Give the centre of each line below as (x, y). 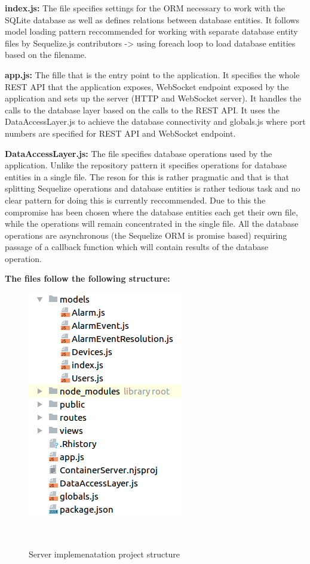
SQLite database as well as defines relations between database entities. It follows (152, 19)
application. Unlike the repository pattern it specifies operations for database (146, 165)
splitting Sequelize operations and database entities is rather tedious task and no (153, 188)
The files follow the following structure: (88, 278)
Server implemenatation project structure (105, 554)
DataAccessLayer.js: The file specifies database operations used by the (139, 153)
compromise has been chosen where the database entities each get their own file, (151, 212)
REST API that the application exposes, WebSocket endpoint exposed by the (147, 86)
